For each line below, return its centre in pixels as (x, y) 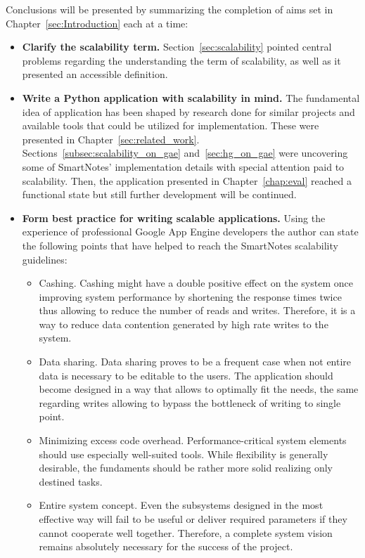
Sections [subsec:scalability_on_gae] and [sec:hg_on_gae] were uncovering (185, 153)
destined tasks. (71, 481)
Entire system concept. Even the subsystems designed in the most (181, 505)
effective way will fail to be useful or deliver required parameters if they (193, 519)
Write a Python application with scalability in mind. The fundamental (191, 97)
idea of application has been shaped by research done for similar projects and (188, 111)
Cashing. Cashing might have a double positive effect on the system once (196, 283)
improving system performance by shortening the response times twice (190, 296)
